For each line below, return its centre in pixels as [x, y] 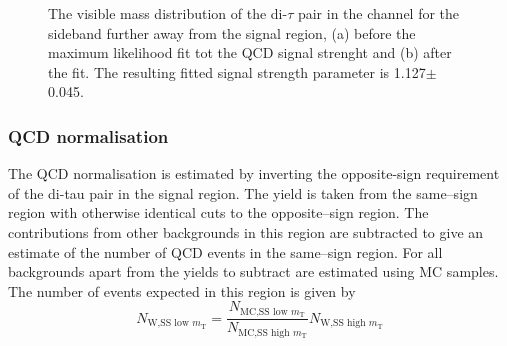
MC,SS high [264, 332]
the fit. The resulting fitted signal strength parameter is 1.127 [237, 71]
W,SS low [168, 323]
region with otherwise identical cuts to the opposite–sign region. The [218, 212]
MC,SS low [264, 311]
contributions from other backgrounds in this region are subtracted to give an [246, 231]
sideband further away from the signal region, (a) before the [232, 32]
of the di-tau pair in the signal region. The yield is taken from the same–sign [243, 192]
